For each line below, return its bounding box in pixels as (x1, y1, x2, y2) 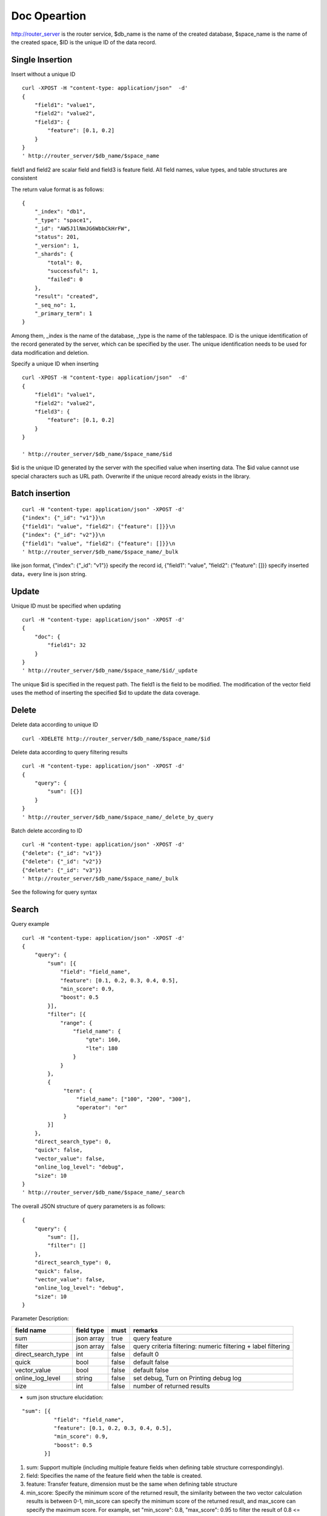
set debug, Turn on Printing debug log (133, 1373, 242, 1382)
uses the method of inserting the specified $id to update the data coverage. (11, 689, 200, 697)
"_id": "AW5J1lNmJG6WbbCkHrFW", (34, 225, 131, 232)
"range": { (60, 1019, 93, 1026)
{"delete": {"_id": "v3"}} (22, 867, 102, 873)
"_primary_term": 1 (34, 310, 93, 317)
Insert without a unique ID (11, 70, 76, 78)
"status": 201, (34, 233, 80, 241)
